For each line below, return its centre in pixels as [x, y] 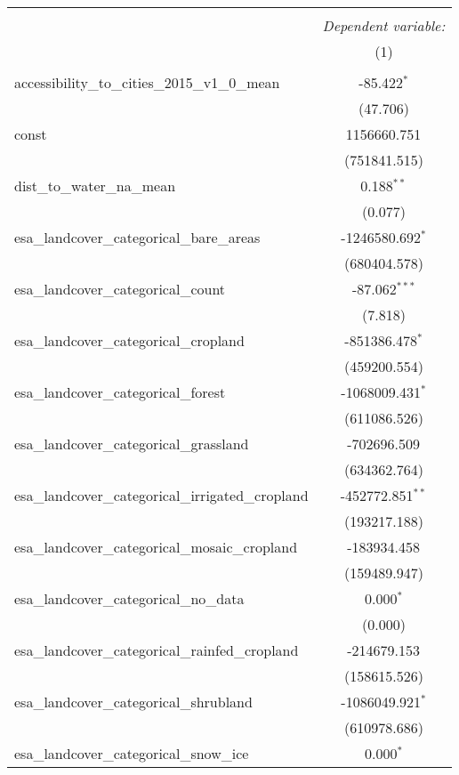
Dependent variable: [384, 25]
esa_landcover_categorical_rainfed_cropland [157, 650]
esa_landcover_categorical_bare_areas [137, 237]
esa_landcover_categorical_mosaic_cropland [156, 547]
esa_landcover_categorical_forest [120, 392]
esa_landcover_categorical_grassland [132, 444]
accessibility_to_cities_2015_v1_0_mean [147, 82]
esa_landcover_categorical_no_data [129, 598]
